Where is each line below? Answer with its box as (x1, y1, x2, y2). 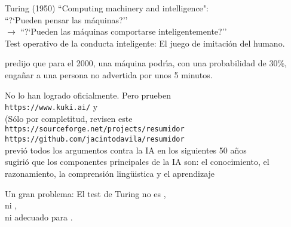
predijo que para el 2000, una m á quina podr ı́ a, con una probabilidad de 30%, (5, 57, 287, 69)
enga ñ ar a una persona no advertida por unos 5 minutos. (5, 68, 213, 81)
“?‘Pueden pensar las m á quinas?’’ (5, 13, 128, 26)
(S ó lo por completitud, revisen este (5, 112, 133, 124)
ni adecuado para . (5, 210, 73, 223)
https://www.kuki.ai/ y (5, 100, 98, 113)
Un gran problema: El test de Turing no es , (5, 187, 166, 200)
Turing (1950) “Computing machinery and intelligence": (5, 2, 209, 14)
